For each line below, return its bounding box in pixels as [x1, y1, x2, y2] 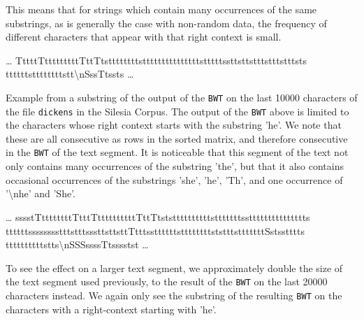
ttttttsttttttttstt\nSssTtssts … [6, 66, 134, 81]
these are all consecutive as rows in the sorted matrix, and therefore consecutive [6, 131, 348, 145]
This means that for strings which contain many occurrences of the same [6, 2, 317, 16]
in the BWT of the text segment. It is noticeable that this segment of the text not [6, 145, 349, 159]
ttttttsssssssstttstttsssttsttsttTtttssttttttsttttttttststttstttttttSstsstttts [6, 223, 305, 238]
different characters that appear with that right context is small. [6, 29, 282, 44]
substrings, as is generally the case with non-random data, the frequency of [6, 15, 327, 30]
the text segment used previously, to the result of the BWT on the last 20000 [6, 274, 328, 289]
